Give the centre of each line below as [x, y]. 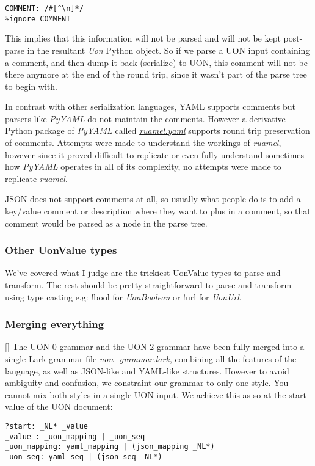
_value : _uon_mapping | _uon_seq [75, 436]
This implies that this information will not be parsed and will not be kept [143, 38]
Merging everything [55, 324]
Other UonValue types [61, 250]
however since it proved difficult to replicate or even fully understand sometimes [155, 154]
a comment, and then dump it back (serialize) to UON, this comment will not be [156, 62]
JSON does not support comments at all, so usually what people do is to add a [153, 199]
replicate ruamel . [36, 178]
